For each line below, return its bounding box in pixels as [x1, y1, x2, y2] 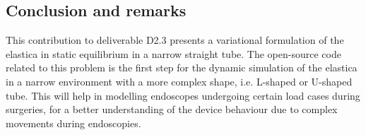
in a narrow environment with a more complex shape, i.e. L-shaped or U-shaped [6, 74, 353, 88]
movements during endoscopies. [6, 115, 141, 130]
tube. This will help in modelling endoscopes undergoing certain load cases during [6, 88, 360, 102]
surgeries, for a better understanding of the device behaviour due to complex [6, 102, 338, 117]
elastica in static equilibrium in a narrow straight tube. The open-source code [6, 46, 341, 61]
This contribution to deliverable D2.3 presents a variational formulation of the [6, 33, 344, 47]
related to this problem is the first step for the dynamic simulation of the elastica [6, 60, 358, 75]
